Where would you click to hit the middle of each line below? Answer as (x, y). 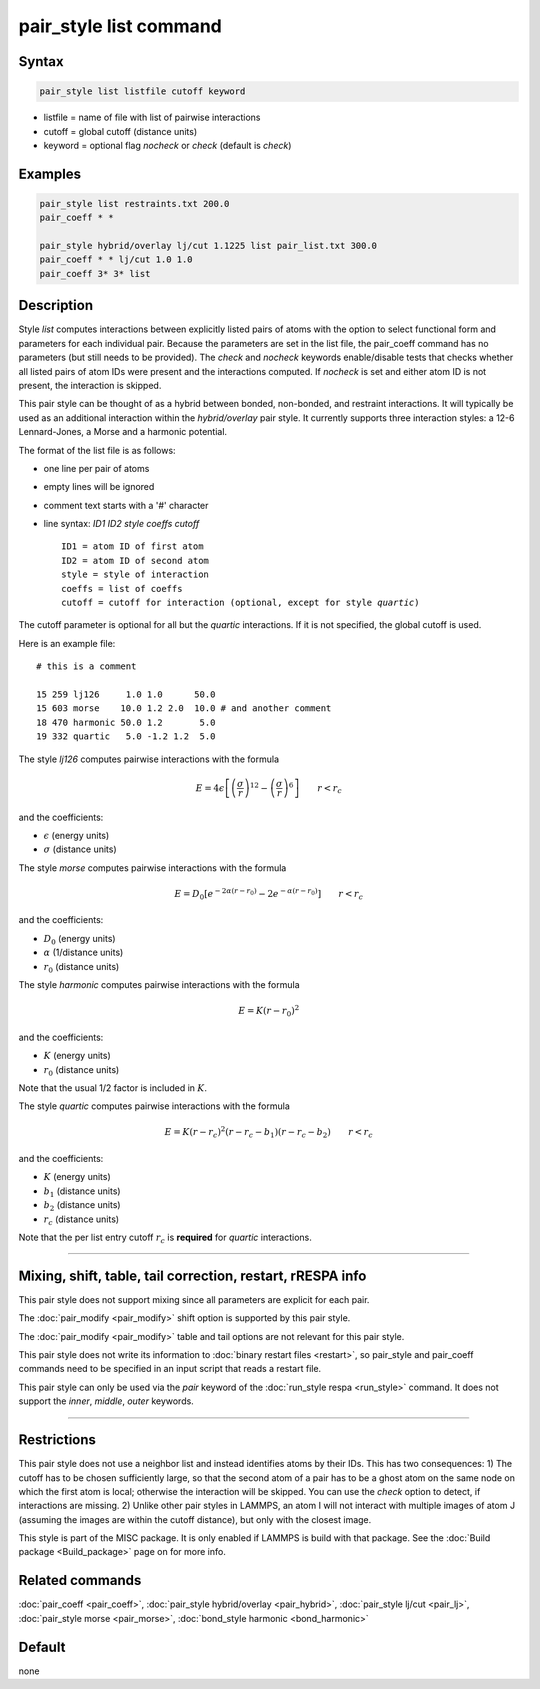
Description (56, 305)
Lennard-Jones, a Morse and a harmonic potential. (123, 432)
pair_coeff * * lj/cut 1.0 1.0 (116, 259)
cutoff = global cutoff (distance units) (120, 131)
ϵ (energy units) (76, 835)
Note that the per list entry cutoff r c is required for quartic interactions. (165, 1238)
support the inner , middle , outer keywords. (106, 1401)
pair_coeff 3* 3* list (95, 273)
